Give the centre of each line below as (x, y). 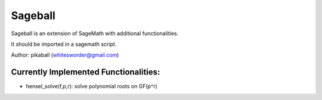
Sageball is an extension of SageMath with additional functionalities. (95, 33)
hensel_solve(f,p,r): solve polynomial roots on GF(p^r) (92, 86)
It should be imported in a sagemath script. (64, 44)
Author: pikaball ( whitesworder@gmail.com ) (65, 55)
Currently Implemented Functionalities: (86, 72)
